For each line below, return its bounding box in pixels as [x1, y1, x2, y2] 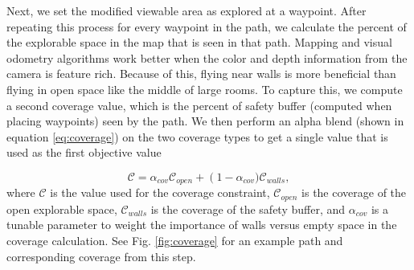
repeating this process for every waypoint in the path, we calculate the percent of [6, 18, 407, 35]
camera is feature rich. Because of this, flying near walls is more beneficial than [6, 65, 396, 82]
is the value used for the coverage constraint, [50, 184, 270, 201]
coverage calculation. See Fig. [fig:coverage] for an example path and [6, 232, 343, 249]
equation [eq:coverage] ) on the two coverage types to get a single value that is [6, 128, 388, 145]
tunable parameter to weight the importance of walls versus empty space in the [6, 216, 397, 233]
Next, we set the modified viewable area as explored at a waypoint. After [6, 2, 367, 18]
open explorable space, [6, 200, 117, 217]
